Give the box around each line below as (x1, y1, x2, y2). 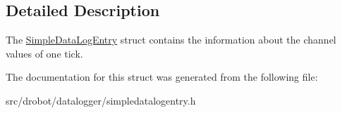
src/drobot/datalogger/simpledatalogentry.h (6, 93, 196, 107)
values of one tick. (6, 46, 83, 60)
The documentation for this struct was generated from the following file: (6, 69, 318, 84)
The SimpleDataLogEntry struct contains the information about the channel (6, 32, 336, 47)
